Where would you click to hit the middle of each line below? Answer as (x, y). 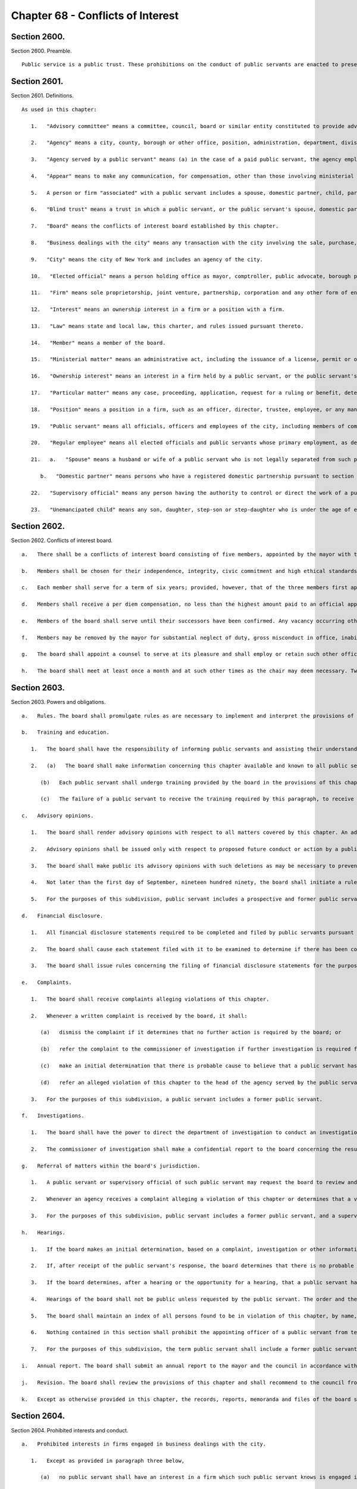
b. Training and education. (66, 732)
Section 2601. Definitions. (42, 96)
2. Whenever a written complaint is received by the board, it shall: (139, 1016)
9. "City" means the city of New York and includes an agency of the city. (147, 259)
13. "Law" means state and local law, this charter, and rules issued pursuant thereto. (167, 326)
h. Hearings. (44, 1232)
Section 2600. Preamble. (41, 51)
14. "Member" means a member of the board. (98, 343)
